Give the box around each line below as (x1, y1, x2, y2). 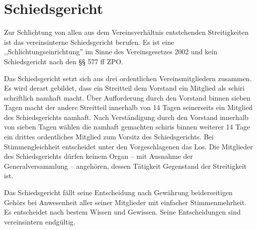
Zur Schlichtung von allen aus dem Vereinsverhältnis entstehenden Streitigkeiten (4, 27, 249, 37)
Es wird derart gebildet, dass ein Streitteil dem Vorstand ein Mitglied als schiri (4, 83, 245, 93)
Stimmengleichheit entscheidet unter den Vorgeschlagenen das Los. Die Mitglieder (4, 141, 253, 151)
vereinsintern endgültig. (4, 216, 76, 227)
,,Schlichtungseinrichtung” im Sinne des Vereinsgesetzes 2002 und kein (4, 46, 218, 57)
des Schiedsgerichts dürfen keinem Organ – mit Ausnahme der (4, 151, 193, 161)
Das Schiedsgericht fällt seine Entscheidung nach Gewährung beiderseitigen (4, 187, 233, 198)
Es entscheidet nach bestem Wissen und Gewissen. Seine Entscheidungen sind (4, 207, 241, 217)
